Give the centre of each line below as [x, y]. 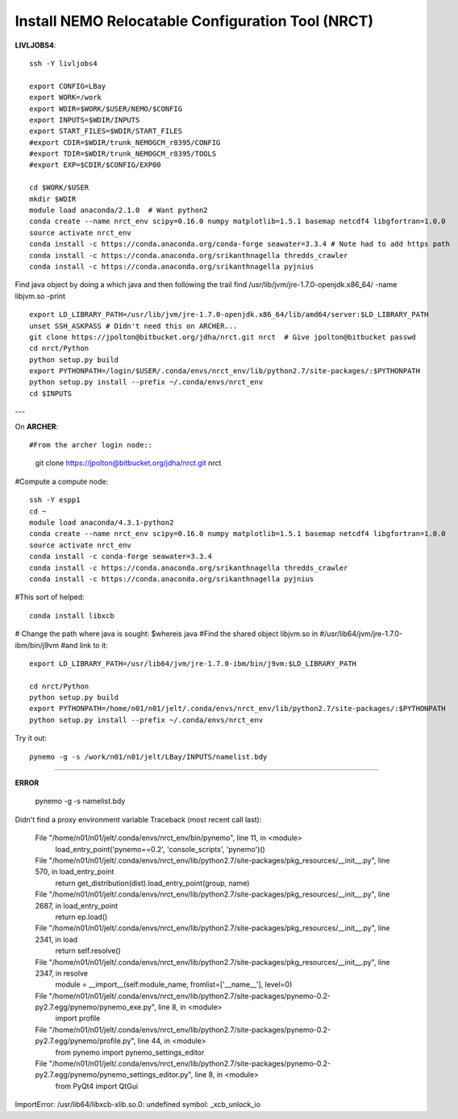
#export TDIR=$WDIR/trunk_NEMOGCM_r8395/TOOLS [123, 154]
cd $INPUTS [51, 393]
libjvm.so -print [40, 296]
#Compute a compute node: [62, 481]
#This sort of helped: [50, 597]
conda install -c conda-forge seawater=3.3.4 [121, 557]
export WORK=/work [66, 98]
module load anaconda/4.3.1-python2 [102, 523]
